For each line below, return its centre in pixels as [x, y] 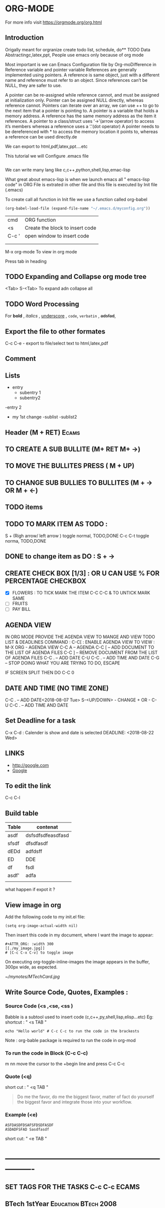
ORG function [41, 220]
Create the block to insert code [61, 228]
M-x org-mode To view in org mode [41, 251]
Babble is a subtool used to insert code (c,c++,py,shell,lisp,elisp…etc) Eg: [79, 1017]
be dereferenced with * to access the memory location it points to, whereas [82, 132]
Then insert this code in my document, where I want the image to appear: [79, 935]
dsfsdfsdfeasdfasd [47, 835]
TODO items [24, 507]
